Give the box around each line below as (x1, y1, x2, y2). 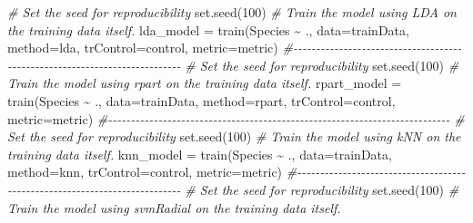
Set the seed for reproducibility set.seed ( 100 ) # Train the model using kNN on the (7, 127, 461, 146)
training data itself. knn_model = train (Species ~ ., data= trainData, (7, 144, 392, 163)
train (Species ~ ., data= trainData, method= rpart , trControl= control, (7, 91, 396, 110)
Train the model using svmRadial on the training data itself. (7, 198, 341, 217)
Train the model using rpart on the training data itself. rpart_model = (7, 73, 402, 92)
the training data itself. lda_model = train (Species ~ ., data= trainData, (7, 20, 409, 39)
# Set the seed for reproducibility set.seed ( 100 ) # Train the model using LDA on (7, 3, 457, 21)
